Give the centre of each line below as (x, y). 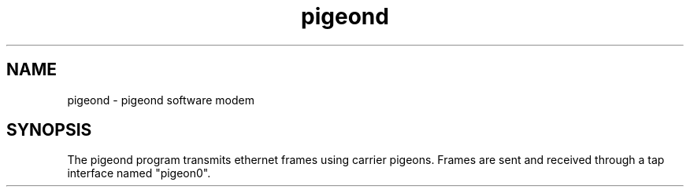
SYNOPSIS (49, 130)
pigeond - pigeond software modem (161, 100)
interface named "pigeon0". (139, 173)
